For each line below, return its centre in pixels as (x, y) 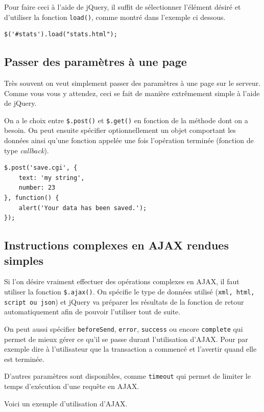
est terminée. (24, 359)
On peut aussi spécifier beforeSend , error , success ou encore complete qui (124, 328)
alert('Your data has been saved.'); (83, 208)
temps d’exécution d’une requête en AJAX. (72, 386)
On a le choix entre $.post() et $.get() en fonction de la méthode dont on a (126, 120)
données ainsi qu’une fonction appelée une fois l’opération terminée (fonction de (129, 140)
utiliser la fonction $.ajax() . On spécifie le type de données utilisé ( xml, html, (129, 292)
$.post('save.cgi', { (41, 168)
